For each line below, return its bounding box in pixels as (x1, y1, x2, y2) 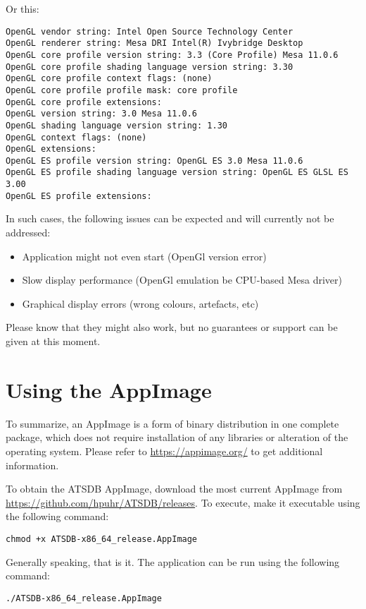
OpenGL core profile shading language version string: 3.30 (6, 61, 294, 72)
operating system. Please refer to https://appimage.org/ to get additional (6, 443, 323, 458)
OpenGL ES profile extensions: (6, 191, 152, 201)
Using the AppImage (6, 375, 212, 404)
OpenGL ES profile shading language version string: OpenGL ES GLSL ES (6, 167, 348, 178)
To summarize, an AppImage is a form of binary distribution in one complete (6, 416, 339, 430)
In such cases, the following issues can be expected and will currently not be (6, 211, 334, 226)
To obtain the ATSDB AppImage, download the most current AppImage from (6, 481, 343, 496)
